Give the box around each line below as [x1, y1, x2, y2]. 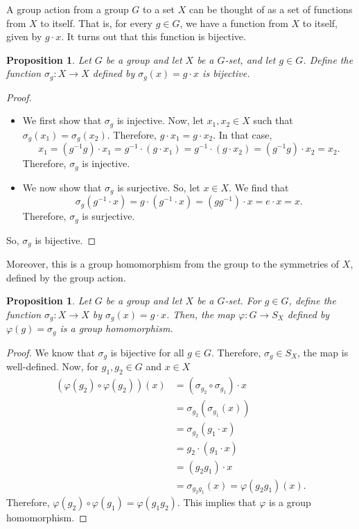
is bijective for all [110, 345, 184, 359]
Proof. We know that [6, 345, 95, 359]
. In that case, [213, 127, 272, 141]
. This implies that [177, 495, 256, 510]
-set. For [225, 293, 261, 308]
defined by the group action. [6, 270, 126, 284]
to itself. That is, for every [40, 15, 152, 30]
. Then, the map [166, 306, 236, 321]
